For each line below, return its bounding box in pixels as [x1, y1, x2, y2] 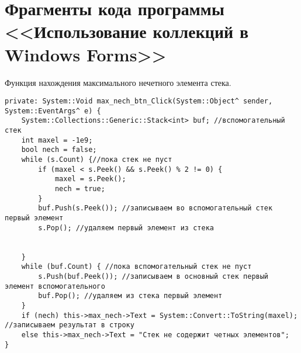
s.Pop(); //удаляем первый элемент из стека [38, 223, 214, 232]
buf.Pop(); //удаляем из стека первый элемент [38, 292, 223, 300]
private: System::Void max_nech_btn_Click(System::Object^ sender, [5, 97, 273, 106]
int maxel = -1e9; [21, 136, 93, 144]
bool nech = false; [21, 146, 97, 154]
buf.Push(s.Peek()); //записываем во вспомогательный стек [38, 204, 273, 213]
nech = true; [54, 185, 105, 193]
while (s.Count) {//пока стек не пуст [21, 155, 172, 164]
